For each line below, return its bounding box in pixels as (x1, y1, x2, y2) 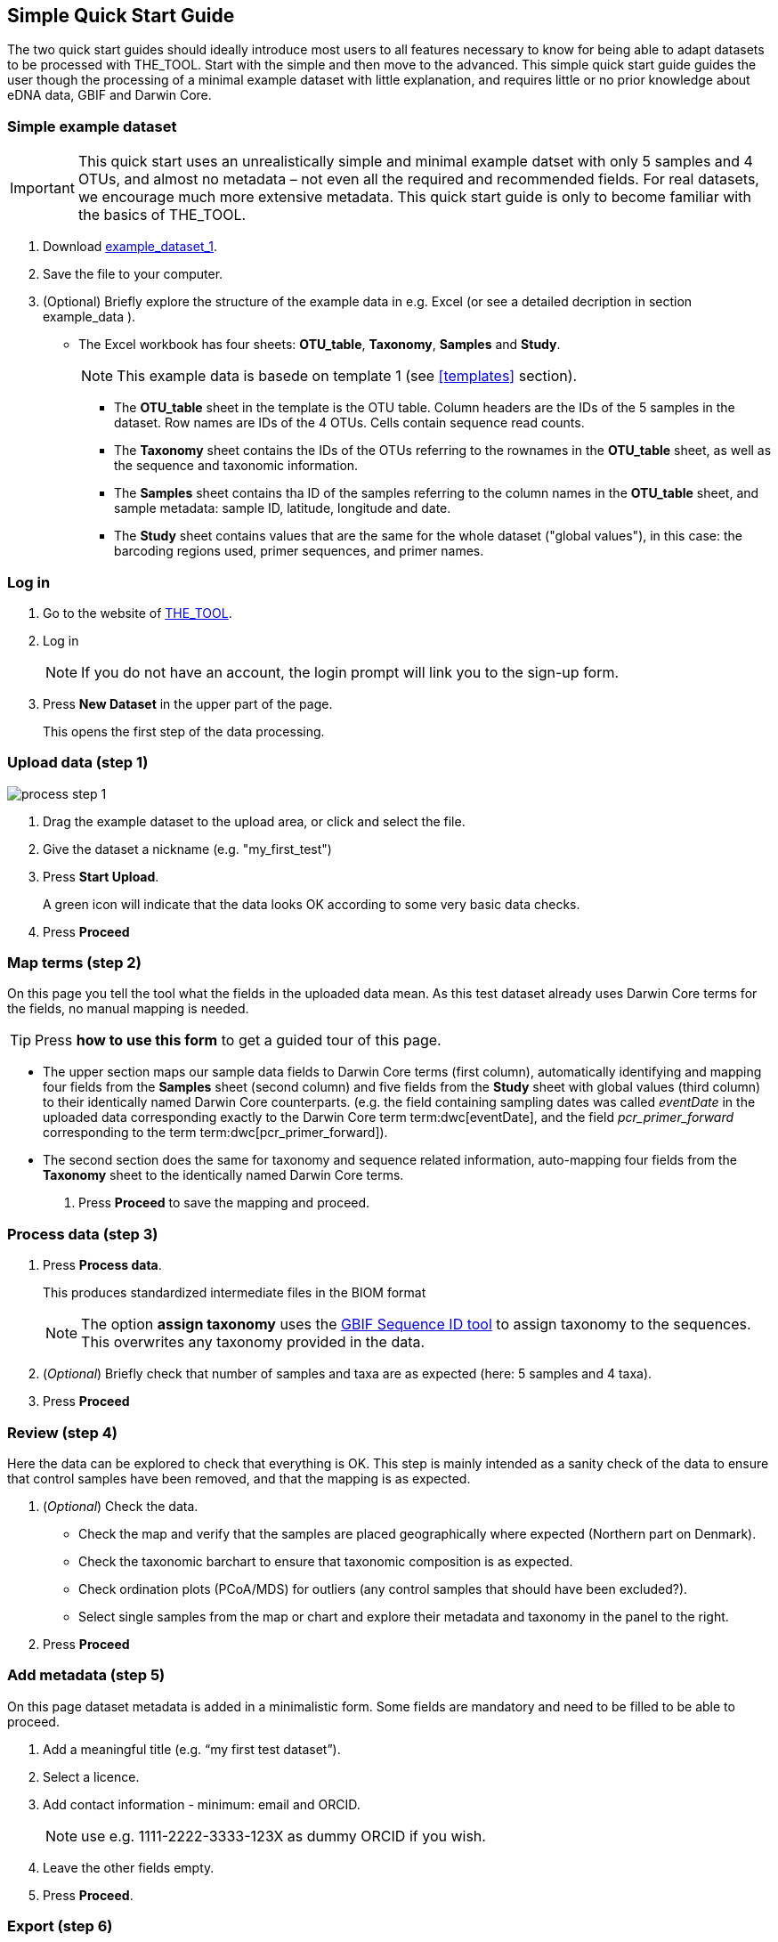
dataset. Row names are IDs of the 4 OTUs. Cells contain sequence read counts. (114, 415, 585, 431)
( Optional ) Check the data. (43, 1498, 199, 1514)
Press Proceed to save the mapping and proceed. (78, 1195, 370, 1211)
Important (10, 179, 75, 198)
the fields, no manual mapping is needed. (7, 1001, 249, 1017)
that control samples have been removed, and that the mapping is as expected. (7, 1470, 471, 1486)
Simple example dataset (7, 117, 177, 135)
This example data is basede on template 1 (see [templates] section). (117, 367, 578, 386)
